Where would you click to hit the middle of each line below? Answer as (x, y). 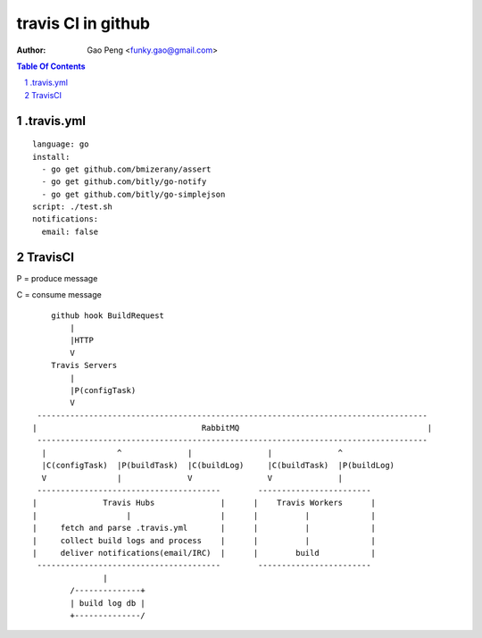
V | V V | (192, 478)
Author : (31, 50)
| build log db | (108, 603)
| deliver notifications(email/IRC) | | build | (204, 553)
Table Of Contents (51, 66)
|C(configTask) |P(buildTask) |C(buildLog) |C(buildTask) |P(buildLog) (218, 466)
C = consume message (59, 295)
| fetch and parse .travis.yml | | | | (204, 528)
